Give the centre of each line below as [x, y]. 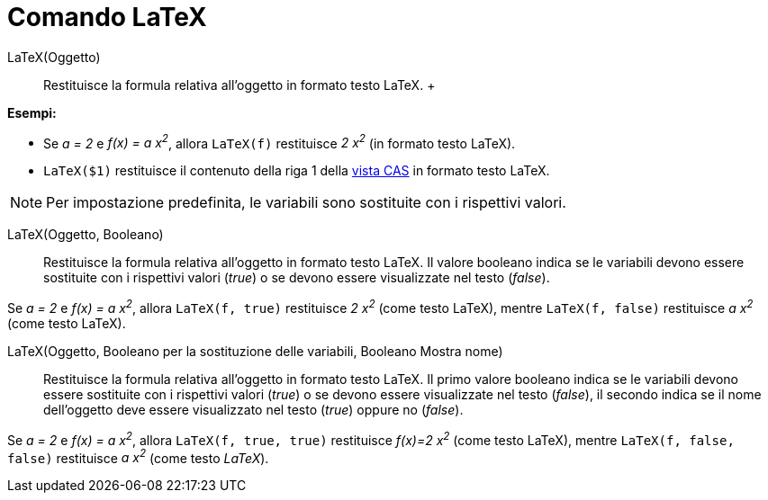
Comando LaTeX [107, 17]
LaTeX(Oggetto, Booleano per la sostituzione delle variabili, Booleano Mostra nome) [255, 352]
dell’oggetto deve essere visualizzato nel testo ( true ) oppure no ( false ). [253, 410]
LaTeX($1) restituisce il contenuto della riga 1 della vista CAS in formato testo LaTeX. [297, 171]
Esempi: [32, 112]
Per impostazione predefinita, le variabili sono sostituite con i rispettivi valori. [306, 203]
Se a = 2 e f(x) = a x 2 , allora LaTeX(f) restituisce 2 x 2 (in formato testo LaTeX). [280, 142]
